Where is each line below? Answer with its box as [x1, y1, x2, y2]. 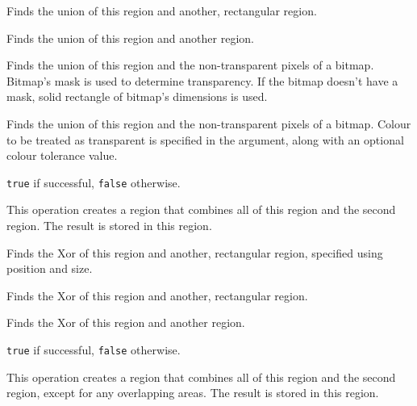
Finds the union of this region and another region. [6, 29, 254, 46]
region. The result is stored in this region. [6, 217, 212, 233]
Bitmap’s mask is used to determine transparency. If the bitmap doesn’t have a [6, 72, 398, 89]
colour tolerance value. [6, 147, 118, 164]
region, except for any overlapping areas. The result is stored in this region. [6, 384, 379, 401]
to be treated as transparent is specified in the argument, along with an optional [6, 131, 404, 148]
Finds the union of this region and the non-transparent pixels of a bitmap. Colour [6, 115, 411, 132]
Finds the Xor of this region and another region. [6, 314, 245, 331]
